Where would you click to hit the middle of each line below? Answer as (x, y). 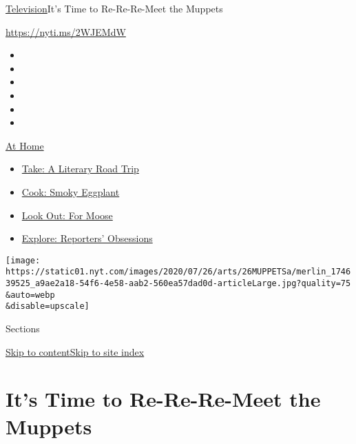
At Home (25, 145)
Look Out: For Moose (67, 215)
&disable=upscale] (48, 306)
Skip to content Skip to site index (75, 351)
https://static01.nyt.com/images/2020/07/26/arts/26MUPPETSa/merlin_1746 (178, 272)
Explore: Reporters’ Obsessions (87, 238)
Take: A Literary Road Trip (80, 169)
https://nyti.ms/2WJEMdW (66, 31)
